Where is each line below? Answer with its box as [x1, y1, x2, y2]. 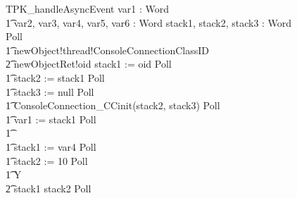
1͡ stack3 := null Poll [6, 84, 94, 99]
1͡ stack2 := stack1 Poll [6, 70, 105, 85]
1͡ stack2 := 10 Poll [6, 153, 88, 168]
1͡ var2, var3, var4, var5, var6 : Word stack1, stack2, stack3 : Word [6, 15, 292, 30]
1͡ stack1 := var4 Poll [6, 139, 96, 154]
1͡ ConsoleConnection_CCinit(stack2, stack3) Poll [6, 98, 220, 113]
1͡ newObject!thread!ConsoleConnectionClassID [6, 42, 210, 57]
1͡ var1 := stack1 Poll [6, 111, 96, 126]
